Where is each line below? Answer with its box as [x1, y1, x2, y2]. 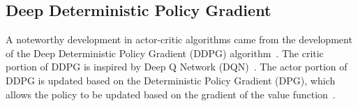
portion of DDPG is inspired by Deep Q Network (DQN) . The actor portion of [6, 59, 348, 74]
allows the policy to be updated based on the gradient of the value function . [6, 86, 336, 101]
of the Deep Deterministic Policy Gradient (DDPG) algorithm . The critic [6, 45, 324, 60]
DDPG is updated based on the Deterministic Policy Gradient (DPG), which [6, 73, 336, 87]
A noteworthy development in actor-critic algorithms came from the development [6, 32, 352, 47]
